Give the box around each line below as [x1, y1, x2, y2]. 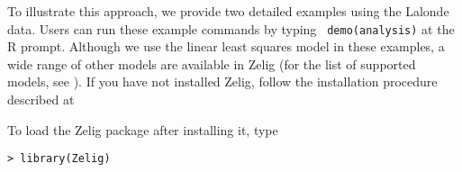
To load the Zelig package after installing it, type [7, 120, 278, 139]
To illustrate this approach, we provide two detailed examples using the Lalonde [7, 2, 449, 20]
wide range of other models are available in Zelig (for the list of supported [7, 54, 416, 73]
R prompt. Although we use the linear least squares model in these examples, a [7, 37, 445, 56]
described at [7, 90, 75, 109]
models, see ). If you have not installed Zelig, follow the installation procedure [7, 72, 438, 91]
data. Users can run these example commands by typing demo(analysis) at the [7, 19, 455, 38]
